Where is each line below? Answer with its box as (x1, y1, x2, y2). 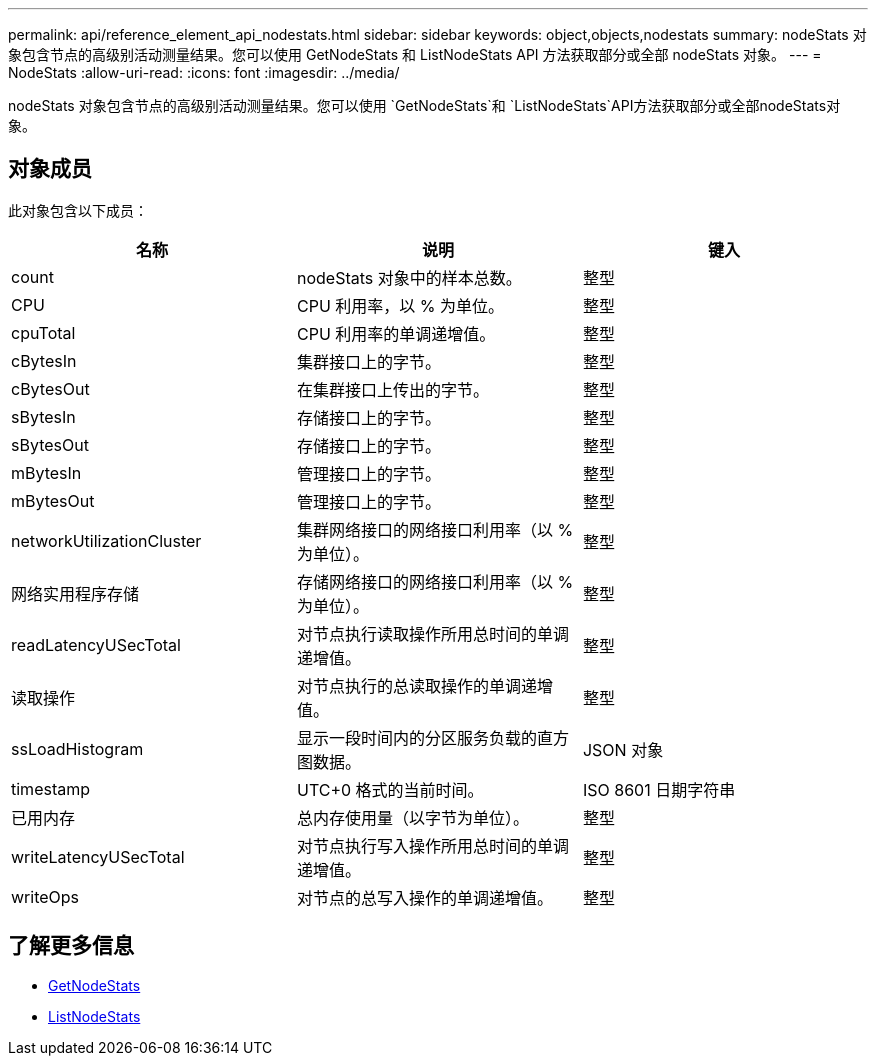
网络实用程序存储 (11, 583, 140, 604)
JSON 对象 (582, 739, 664, 760)
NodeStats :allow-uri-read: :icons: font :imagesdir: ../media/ (8, 64, 400, 81)
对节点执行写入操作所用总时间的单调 (296, 835, 569, 856)
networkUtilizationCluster (11, 530, 202, 551)
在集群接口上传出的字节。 (296, 379, 489, 400)
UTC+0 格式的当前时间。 (296, 779, 484, 800)
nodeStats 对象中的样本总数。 (296, 267, 522, 288)
